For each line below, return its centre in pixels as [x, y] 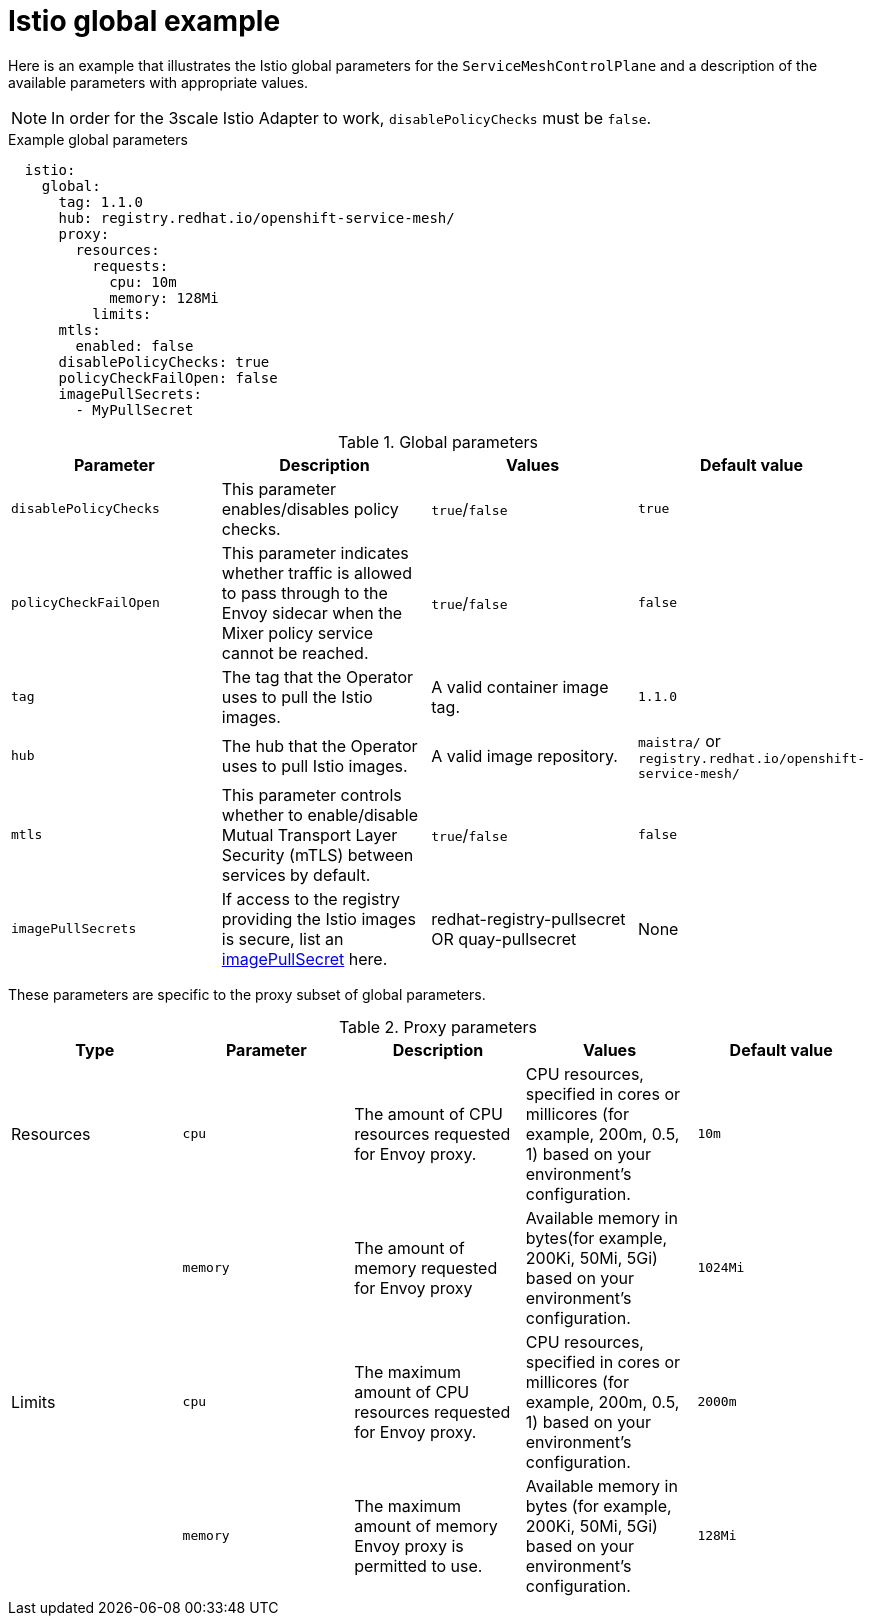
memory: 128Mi [164, 297]
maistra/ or [679, 740]
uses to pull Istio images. [314, 765]
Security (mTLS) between [317, 854]
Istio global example [144, 21]
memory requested [426, 1267]
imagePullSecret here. [304, 958]
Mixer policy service [297, 632]
